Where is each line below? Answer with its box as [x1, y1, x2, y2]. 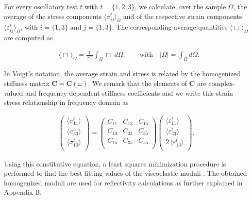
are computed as [4, 32, 53, 42]
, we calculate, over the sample [134, 1, 226, 11]
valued [4, 87, 23, 98]
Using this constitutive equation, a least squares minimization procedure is [4, 158, 226, 168]
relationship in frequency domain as [22, 97, 129, 107]
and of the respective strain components [123, 11, 242, 21]
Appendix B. [4, 187, 42, 197]
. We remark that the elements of [88, 78, 187, 88]
